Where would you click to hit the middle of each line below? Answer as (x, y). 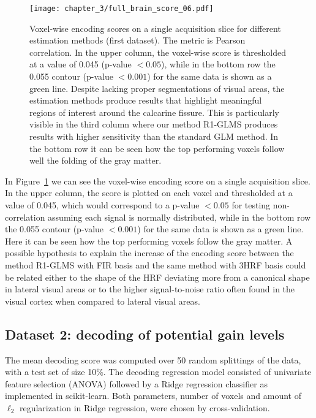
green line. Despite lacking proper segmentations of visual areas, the (157, 88)
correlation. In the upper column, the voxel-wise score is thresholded (158, 52)
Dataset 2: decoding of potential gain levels (145, 334)
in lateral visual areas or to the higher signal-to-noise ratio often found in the (150, 289)
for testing (251, 204)
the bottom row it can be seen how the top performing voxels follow (157, 148)
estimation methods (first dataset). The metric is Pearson (137, 40)
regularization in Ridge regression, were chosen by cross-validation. (145, 407)
